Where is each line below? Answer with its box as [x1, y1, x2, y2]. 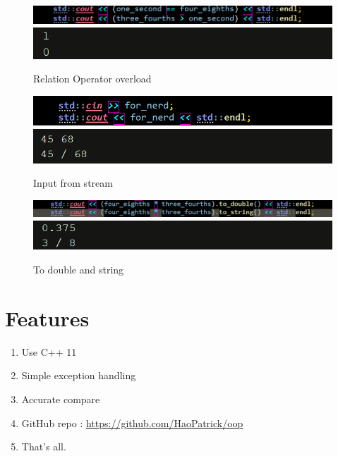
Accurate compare [21, 391, 100, 406]
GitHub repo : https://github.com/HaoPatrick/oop [21, 415, 243, 430]
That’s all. [21, 439, 66, 454]
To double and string [33, 262, 124, 276]
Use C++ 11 [21, 344, 77, 359]
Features [5, 303, 90, 332]
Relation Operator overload [33, 71, 152, 86]
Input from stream [33, 175, 113, 190]
